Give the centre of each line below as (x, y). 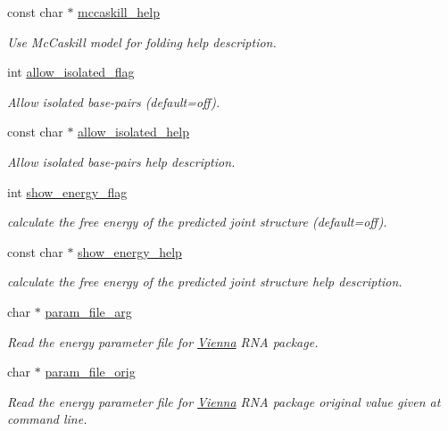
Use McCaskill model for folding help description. (142, 41)
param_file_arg (88, 311)
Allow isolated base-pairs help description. (121, 161)
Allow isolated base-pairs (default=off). (114, 101)
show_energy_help (130, 251)
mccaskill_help (119, 12)
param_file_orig (90, 372)
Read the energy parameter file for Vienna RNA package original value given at (224, 401)
